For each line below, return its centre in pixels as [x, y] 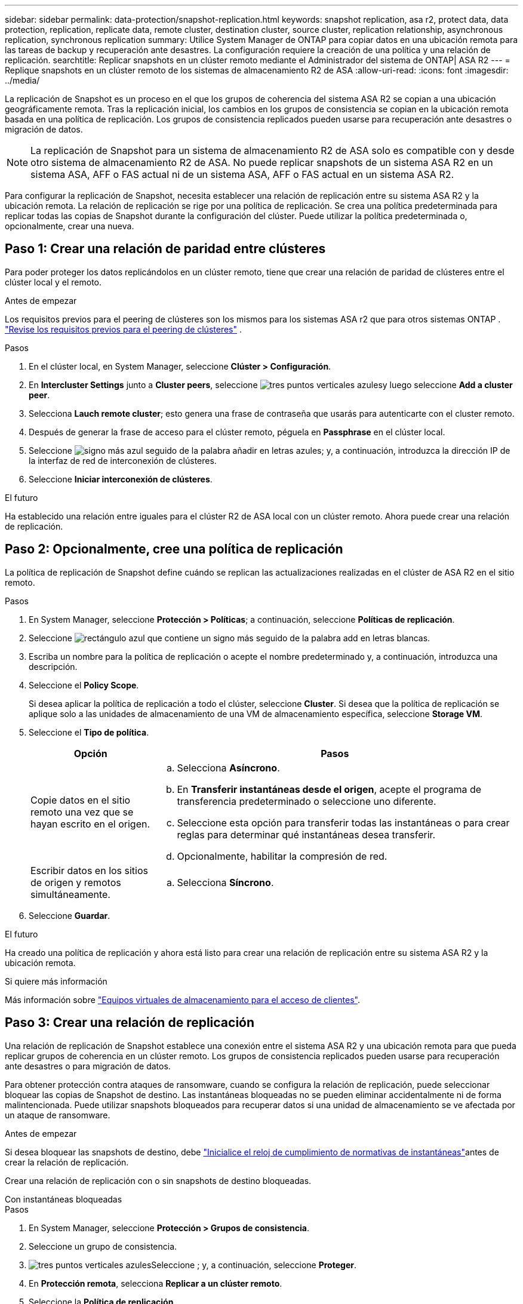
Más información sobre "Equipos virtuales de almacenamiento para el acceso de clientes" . [182, 999]
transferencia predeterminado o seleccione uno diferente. [307, 801]
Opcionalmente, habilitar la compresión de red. [282, 856]
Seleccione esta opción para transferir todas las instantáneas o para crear [343, 822]
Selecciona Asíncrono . [228, 768]
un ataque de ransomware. [58, 1115]
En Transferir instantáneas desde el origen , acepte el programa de [329, 789]
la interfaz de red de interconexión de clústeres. [123, 460]
